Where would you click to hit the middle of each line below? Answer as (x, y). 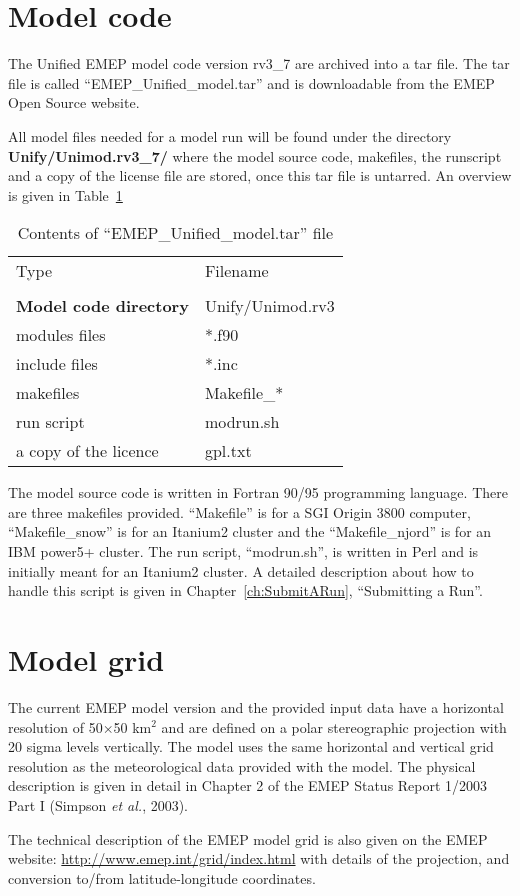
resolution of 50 (55, 726)
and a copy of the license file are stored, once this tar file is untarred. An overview (260, 175)
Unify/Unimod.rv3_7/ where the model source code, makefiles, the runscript (255, 155)
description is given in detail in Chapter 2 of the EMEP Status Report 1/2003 (248, 785)
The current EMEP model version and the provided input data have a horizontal (256, 706)
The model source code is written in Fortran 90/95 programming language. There (258, 492)
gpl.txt (228, 451)
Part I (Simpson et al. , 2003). (98, 804)
